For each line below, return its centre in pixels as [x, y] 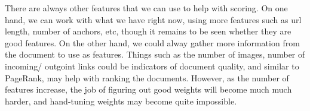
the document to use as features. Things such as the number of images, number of [155, 54]
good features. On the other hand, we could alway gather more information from [152, 42]
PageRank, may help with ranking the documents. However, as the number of [147, 77]
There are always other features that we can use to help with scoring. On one [146, 8]
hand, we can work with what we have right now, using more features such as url [153, 19]
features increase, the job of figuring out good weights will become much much [148, 89]
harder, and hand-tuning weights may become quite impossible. [121, 101]
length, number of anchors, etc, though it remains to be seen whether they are [148, 31]
